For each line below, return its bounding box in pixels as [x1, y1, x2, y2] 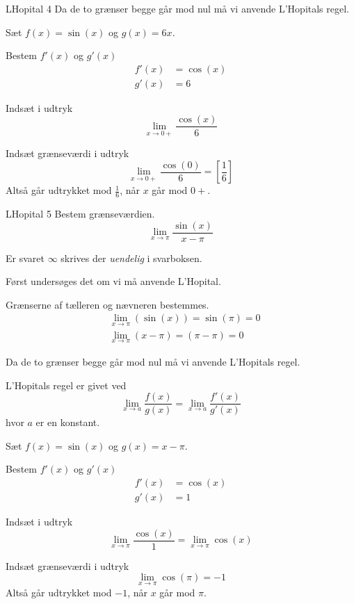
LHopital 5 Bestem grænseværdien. [6, 206, 155, 221]
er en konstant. [35, 415, 100, 430]
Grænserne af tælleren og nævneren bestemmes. [6, 297, 209, 311]
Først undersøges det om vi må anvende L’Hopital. [6, 274, 221, 288]
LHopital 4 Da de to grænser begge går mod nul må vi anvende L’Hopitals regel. [6, 1, 349, 15]
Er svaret [6, 250, 45, 265]
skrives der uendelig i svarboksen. [61, 250, 202, 265]
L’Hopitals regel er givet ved [6, 377, 127, 392]
